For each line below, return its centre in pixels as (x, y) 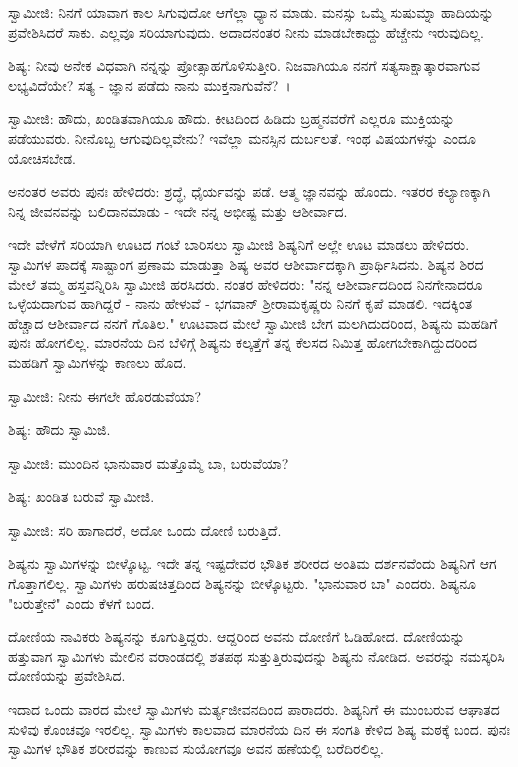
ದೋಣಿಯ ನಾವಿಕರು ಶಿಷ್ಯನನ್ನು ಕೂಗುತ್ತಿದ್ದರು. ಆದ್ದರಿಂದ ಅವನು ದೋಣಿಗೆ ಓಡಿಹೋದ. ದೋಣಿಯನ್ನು (236, 636)
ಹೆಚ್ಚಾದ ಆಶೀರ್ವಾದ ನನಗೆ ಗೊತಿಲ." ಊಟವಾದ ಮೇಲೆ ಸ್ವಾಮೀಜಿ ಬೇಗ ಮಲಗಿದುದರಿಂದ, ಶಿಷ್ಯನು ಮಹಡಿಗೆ (253, 322)
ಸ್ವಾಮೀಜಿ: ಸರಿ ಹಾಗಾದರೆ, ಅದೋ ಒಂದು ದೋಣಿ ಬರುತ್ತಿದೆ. (145, 529)
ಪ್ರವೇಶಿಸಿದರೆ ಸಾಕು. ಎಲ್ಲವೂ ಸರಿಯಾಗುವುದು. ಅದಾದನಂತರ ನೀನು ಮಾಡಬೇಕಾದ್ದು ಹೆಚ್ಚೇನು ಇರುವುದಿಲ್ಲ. (246, 31)
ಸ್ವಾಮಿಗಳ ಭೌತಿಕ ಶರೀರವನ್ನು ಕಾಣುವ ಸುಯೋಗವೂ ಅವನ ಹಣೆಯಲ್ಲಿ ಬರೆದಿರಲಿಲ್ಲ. (196, 748)
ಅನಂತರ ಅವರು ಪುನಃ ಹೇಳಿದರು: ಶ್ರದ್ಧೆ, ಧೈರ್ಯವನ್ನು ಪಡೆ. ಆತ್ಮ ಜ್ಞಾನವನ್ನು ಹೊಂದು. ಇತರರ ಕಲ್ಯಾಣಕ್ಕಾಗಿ (249, 191)
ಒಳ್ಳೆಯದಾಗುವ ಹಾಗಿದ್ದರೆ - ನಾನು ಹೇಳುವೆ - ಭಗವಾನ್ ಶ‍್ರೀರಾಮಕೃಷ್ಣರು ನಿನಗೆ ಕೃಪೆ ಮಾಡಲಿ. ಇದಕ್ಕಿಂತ (240, 303)
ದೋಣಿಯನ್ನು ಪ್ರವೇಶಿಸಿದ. (67, 675)
